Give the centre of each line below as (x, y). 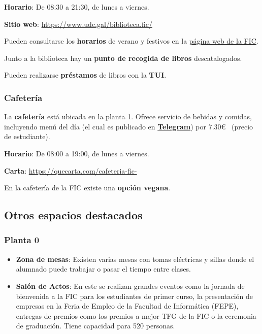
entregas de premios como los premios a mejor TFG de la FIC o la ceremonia (136, 315)
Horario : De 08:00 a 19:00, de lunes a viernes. (77, 153)
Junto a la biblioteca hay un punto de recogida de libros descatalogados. (123, 58)
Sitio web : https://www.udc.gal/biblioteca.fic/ (78, 24)
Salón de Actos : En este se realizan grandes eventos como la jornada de (130, 286)
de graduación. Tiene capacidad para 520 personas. (95, 326)
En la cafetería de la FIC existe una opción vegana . (87, 188)
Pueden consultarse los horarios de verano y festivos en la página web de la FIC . (131, 41)
